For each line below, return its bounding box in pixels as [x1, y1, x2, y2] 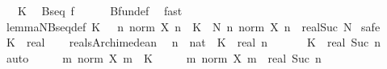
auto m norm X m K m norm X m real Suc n [6, 49, 322, 66]
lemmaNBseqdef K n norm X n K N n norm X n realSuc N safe [6, 18, 381, 34]
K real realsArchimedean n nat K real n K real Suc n [6, 34, 381, 51]
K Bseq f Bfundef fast [17, 2, 183, 18]
